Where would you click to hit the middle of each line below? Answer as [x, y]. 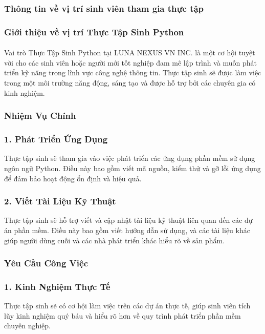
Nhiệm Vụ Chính [40, 116]
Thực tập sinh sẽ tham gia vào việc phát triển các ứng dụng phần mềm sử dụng [130, 158]
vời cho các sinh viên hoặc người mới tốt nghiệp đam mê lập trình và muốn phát [131, 62]
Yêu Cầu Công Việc [46, 263]
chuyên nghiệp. [28, 326]
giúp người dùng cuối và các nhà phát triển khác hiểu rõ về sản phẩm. [115, 240]
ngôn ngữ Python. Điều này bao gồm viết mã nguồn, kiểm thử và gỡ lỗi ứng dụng [132, 168]
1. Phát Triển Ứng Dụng [56, 139]
